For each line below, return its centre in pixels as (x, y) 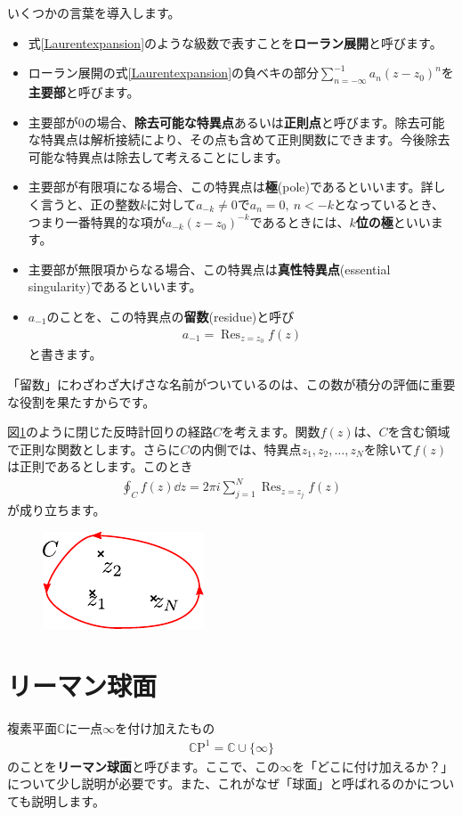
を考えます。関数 (271, 432)
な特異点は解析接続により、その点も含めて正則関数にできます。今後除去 (239, 139)
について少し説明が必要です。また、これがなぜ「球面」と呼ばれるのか (212, 783)
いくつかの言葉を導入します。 (94, 12)
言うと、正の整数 (90, 204)
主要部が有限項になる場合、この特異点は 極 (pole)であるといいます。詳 (231, 187)
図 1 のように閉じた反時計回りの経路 (110, 432)
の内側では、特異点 (245, 449)
